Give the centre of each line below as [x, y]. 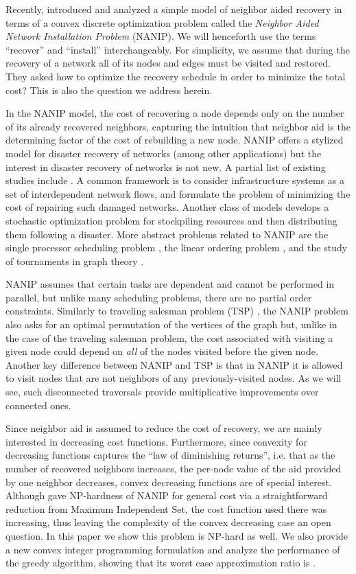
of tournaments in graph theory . [75, 261]
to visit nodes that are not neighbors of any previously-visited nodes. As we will [174, 378]
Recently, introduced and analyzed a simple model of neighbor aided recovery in [174, 9]
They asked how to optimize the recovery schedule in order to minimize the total [176, 76]
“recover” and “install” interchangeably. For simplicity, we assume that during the [178, 49]
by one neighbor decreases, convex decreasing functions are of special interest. [169, 482]
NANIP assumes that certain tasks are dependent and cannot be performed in [170, 284]
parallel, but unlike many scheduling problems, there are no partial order [159, 297]
